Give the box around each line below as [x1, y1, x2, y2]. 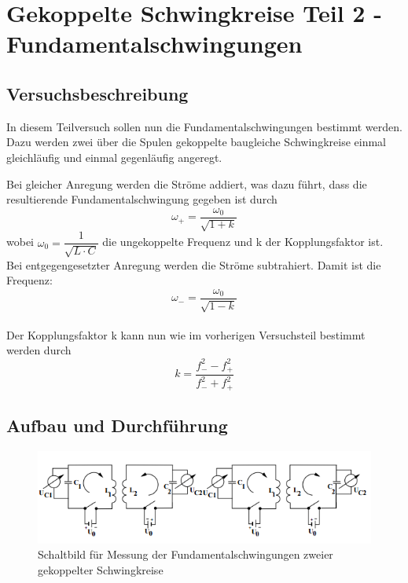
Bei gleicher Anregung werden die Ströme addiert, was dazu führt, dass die [6, 175, 367, 192]
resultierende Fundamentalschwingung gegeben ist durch [6, 191, 278, 207]
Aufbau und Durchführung [6, 413, 228, 438]
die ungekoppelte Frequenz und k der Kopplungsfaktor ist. [102, 233, 384, 250]
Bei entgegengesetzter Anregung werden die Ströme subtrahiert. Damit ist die [6, 256, 381, 273]
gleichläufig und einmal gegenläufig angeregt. [6, 148, 222, 165]
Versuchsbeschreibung [6, 81, 189, 105]
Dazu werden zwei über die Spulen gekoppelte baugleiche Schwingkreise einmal [6, 134, 386, 150]
